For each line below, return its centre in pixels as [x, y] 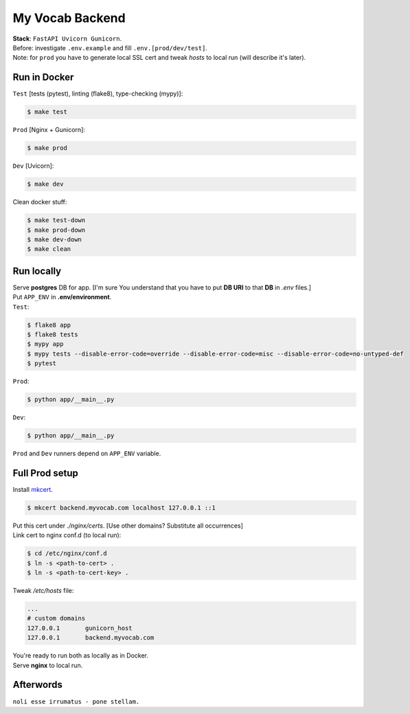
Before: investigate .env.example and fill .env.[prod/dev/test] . [110, 47]
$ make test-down [56, 220]
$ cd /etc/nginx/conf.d [67, 553]
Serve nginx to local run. [48, 665]
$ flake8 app [49, 325]
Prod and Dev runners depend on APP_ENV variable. [87, 453]
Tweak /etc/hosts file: [43, 591]
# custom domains [56, 618]
